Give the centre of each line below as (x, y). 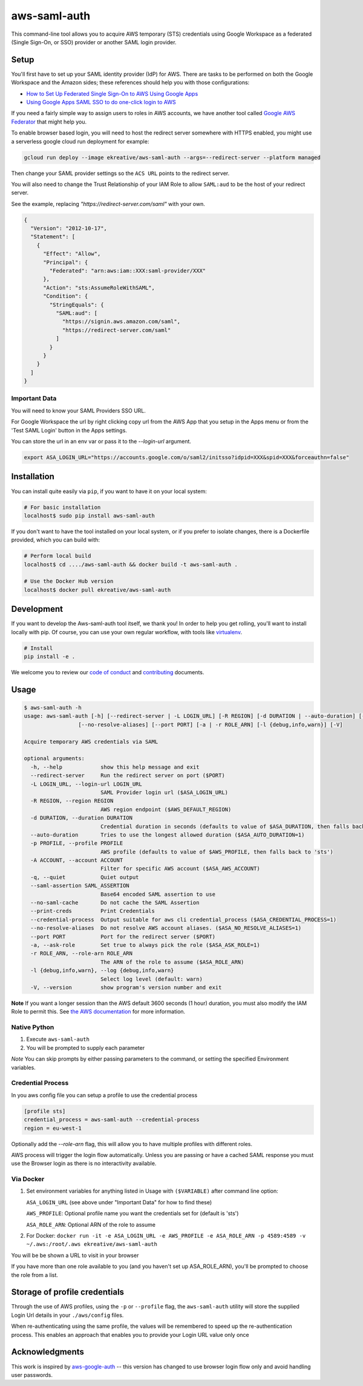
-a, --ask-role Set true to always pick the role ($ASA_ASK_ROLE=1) (145, 945)
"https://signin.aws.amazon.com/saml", (121, 322)
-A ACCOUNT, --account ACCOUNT (77, 860)
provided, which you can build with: (55, 540)
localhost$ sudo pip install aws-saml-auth (90, 516)
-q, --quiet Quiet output (85, 877)
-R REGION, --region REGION (72, 801)
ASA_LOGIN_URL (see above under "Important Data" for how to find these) (119, 1202)
